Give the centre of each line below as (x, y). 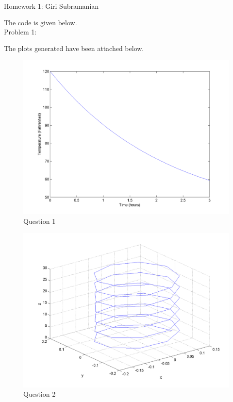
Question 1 (40, 221)
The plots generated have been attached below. (74, 48)
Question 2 (40, 394)
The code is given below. (41, 22)
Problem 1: (20, 32)
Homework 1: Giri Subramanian (51, 6)
